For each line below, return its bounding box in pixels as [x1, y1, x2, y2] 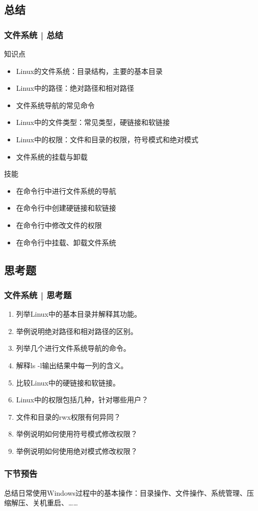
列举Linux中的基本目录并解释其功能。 [16, 309, 142, 319]
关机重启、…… [32, 497, 78, 508]
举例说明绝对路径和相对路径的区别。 [16, 325, 138, 336]
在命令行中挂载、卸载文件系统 [16, 237, 116, 247]
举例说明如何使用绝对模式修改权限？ [16, 445, 138, 456]
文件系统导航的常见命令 [16, 99, 95, 110]
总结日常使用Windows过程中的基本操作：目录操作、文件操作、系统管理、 [4, 487, 247, 498]
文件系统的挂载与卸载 [16, 151, 88, 162]
